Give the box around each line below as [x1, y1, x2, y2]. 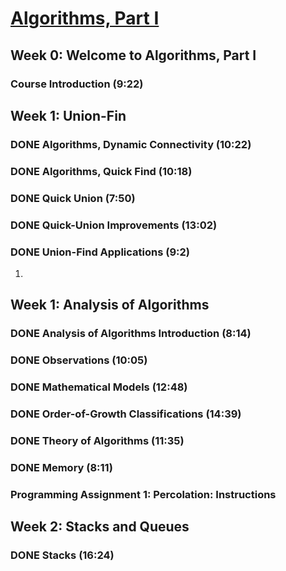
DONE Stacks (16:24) [10, 548, 115, 562]
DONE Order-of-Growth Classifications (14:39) [10, 407, 242, 421]
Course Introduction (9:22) [10, 77, 144, 91]
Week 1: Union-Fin [10, 107, 127, 124]
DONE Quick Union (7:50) [10, 191, 136, 205]
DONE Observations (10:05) [10, 353, 148, 367]
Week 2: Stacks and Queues [10, 518, 190, 536]
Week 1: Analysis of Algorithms [10, 297, 210, 314]
